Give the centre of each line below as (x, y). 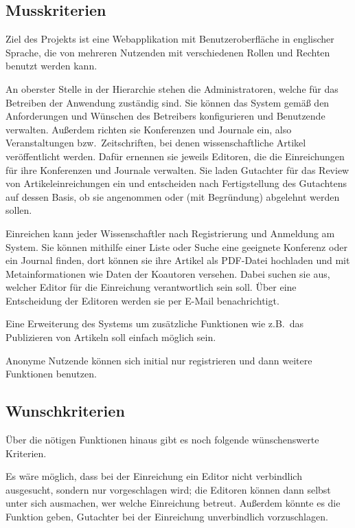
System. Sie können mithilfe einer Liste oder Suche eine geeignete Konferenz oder (176, 246)
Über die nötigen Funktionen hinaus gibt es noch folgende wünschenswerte (162, 440)
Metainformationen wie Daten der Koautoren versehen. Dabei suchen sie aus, (168, 273)
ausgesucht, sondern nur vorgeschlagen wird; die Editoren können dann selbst (168, 489)
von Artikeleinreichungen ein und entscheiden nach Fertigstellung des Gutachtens (176, 183)
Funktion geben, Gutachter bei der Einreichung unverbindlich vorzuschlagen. (167, 517)
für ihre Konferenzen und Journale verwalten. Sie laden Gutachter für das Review (177, 169)
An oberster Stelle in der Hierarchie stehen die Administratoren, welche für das (172, 88)
